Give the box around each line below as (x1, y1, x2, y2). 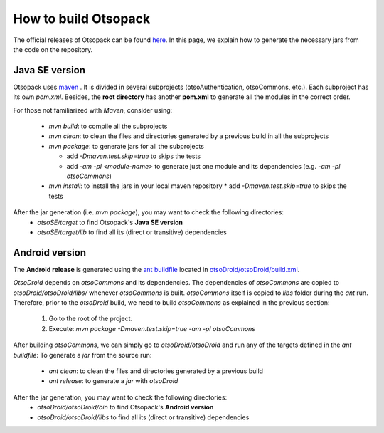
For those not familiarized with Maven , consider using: (13, 105, 173, 114)
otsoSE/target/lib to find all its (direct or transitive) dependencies (37, 228, 227, 236)
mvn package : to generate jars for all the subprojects (48, 142, 204, 150)
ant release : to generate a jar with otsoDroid (48, 377, 178, 385)
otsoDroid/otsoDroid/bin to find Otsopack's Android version (37, 403, 214, 412)
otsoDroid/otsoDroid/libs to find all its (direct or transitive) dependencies (37, 413, 250, 422)
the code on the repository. (13, 45, 93, 53)
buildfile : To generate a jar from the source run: (13, 350, 152, 359)
